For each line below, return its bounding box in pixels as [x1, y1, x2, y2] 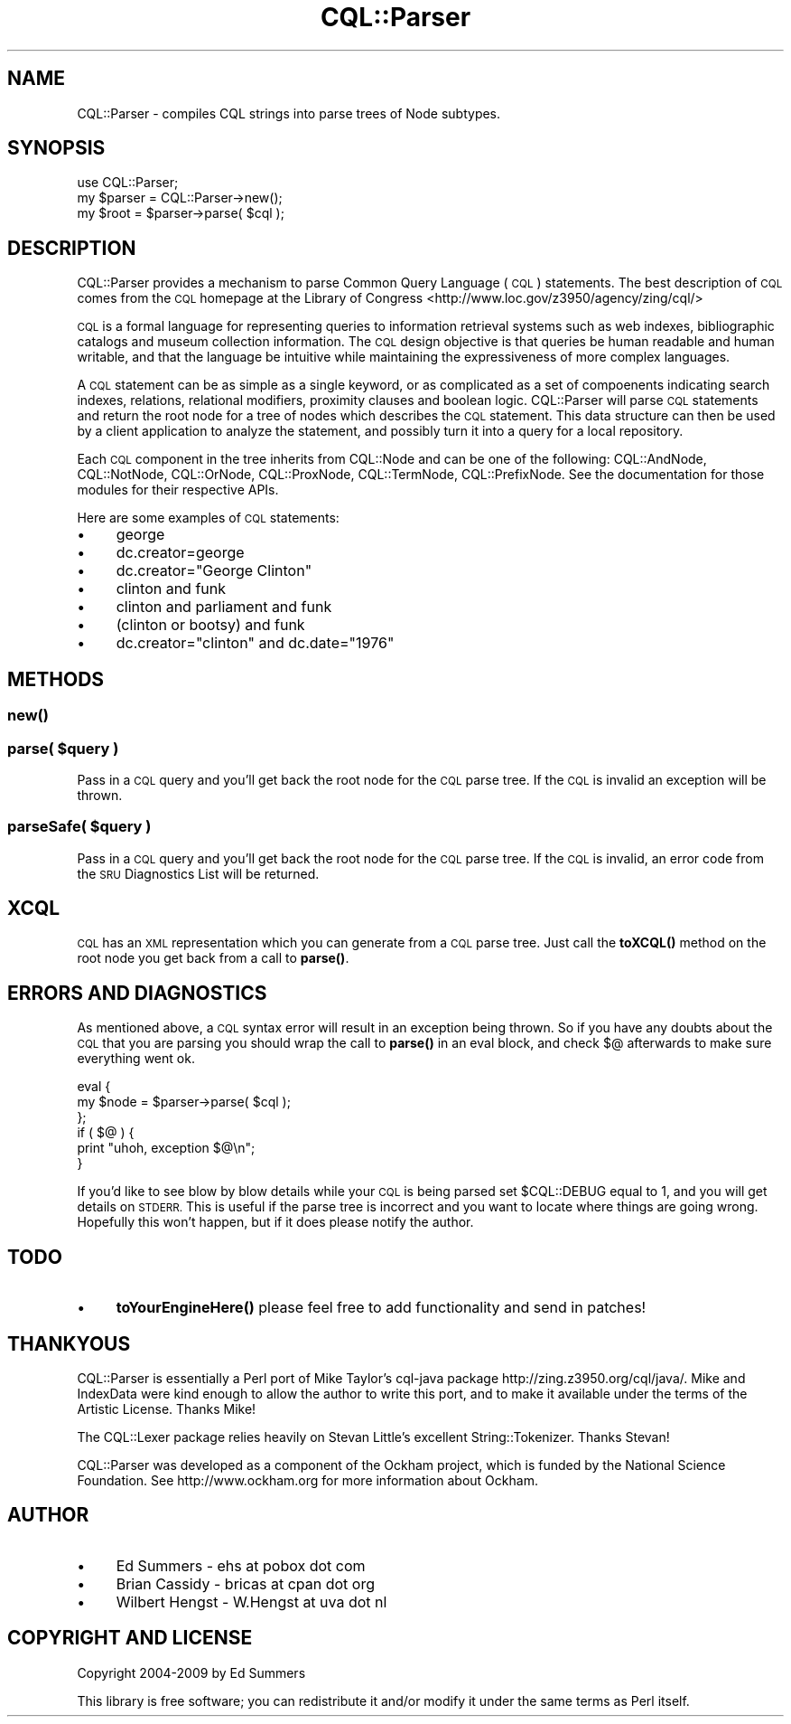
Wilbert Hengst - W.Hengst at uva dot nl [116, 1592, 387, 1611]
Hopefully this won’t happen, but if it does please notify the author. [77, 1214, 474, 1230]
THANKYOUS [7, 1332, 131, 1355]
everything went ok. [77, 1050, 195, 1067]
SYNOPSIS [7, 137, 106, 160]
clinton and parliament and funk [116, 598, 332, 617]
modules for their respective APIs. [77, 482, 279, 498]
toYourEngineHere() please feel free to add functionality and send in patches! [116, 1298, 647, 1317]
